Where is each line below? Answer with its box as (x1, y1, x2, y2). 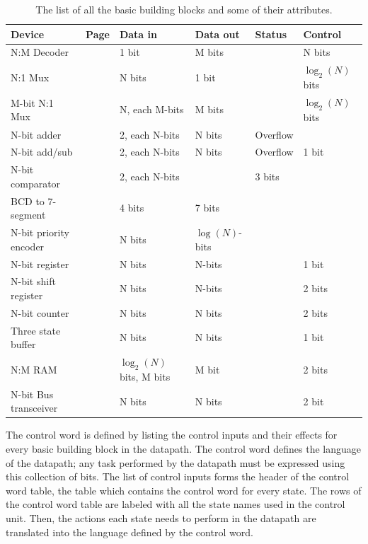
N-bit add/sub (11, 144, 73, 159)
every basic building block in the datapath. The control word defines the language (6, 441, 361, 456)
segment (11, 207, 46, 222)
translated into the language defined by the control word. (6, 524, 253, 539)
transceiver (11, 400, 58, 415)
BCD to (11, 193, 45, 208)
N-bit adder (11, 127, 62, 141)
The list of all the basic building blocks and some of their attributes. (35, 2, 333, 16)
